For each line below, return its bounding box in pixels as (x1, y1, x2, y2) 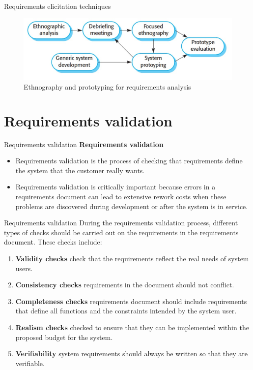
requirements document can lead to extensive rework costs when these (15, 191, 226, 201)
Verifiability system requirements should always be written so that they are (15, 348, 248, 359)
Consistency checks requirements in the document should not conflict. (15, 279, 234, 290)
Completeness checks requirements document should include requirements (15, 296, 247, 306)
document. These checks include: (4, 237, 102, 247)
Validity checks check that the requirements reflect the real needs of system (15, 253, 249, 263)
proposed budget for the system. (15, 332, 113, 342)
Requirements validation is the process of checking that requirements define (15, 155, 243, 166)
